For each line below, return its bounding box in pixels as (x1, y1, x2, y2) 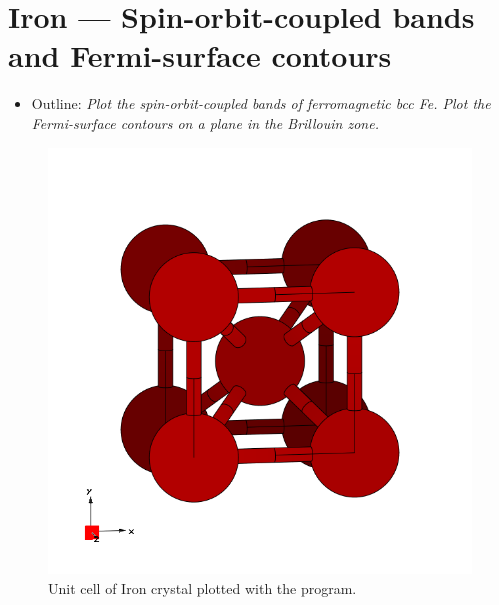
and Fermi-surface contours (8, 35, 392, 76)
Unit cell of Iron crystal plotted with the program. (48, 577, 357, 598)
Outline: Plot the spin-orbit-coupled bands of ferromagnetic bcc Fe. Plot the (31, 93, 491, 114)
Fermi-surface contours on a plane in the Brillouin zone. (31, 112, 379, 133)
